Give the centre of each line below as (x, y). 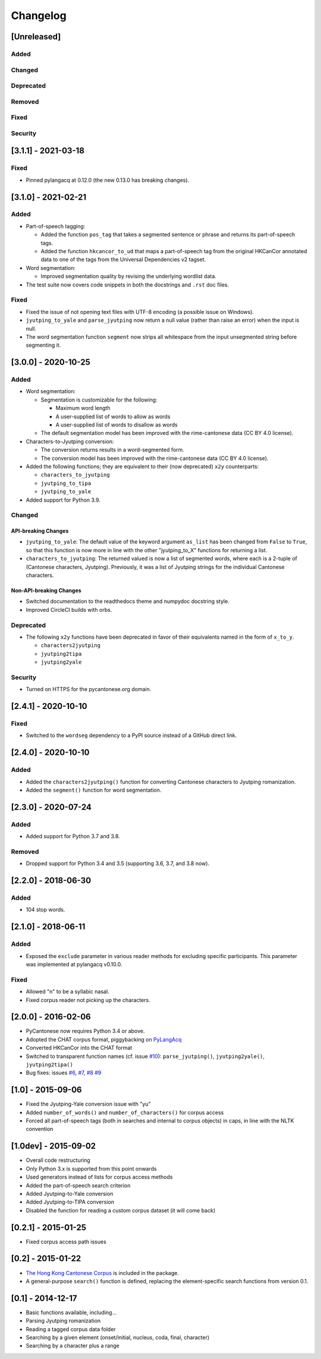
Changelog (39, 15)
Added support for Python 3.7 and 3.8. (73, 836)
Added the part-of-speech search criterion (78, 1185)
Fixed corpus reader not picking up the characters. (88, 1000)
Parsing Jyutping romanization (63, 1321)
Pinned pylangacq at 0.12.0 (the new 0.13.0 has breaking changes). (108, 180)
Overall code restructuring (58, 1160)
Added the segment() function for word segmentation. (94, 790)
